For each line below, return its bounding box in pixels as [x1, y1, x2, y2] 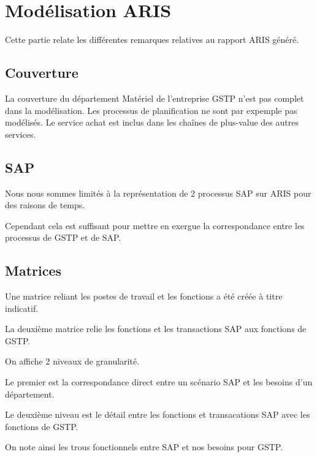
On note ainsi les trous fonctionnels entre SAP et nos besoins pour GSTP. [5, 440, 283, 453]
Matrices [5, 261, 62, 280]
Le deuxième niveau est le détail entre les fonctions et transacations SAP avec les [5, 408, 310, 421]
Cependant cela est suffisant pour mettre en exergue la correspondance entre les [5, 219, 305, 232]
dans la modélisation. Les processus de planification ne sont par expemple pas [5, 104, 297, 116]
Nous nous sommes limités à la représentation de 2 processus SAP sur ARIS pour [5, 186, 311, 199]
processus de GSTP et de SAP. [5, 231, 121, 244]
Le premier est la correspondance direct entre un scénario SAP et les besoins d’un [5, 376, 313, 388]
